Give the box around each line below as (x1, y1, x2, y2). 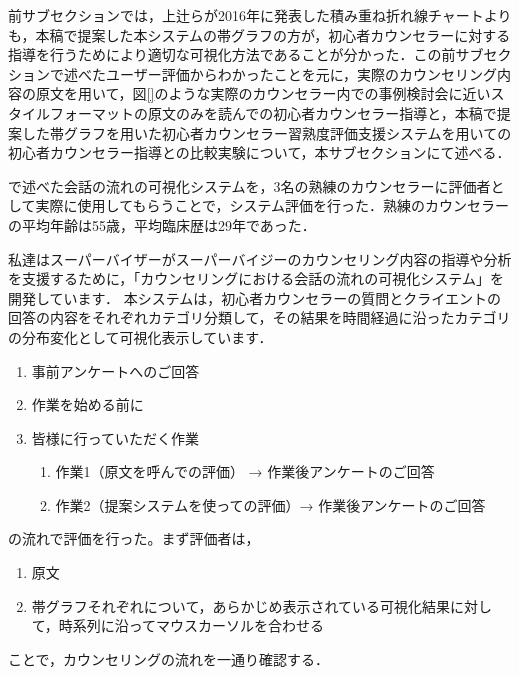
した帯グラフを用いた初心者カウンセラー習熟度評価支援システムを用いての (21, 122, 512, 143)
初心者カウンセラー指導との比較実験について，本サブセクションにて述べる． (8, 142, 511, 163)
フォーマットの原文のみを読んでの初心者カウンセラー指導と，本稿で (49, 102, 497, 123)
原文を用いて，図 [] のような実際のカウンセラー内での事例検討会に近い (35, 83, 491, 104)
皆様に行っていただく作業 (31, 427, 200, 448)
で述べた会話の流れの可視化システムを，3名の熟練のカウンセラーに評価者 (8, 175, 491, 196)
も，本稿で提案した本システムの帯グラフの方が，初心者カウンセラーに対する (8, 24, 511, 45)
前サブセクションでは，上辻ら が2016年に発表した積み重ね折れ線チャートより (8, 5, 512, 25)
